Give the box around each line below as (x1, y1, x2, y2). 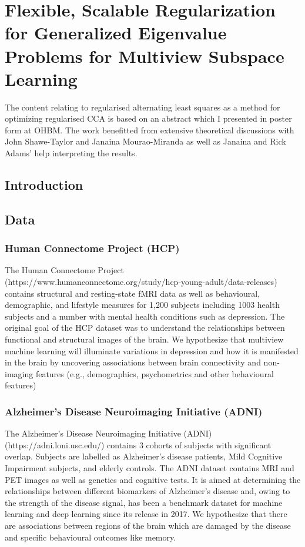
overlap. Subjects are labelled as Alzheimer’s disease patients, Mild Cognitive (5, 450, 283, 462)
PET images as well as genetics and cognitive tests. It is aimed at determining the (5, 473, 301, 485)
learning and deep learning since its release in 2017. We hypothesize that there (5, 508, 287, 520)
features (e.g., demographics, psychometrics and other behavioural (35, 367, 274, 380)
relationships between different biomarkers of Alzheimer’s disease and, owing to (5, 485, 290, 497)
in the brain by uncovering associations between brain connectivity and (5, 356, 261, 368)
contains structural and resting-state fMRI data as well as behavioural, (5, 287, 260, 299)
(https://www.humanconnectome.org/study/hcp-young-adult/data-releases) (5, 276, 277, 288)
